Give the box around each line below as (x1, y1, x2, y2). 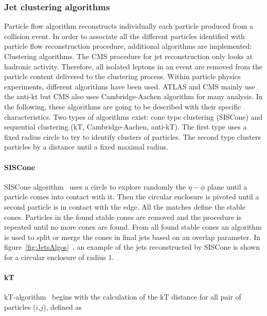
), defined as (43, 301, 82, 312)
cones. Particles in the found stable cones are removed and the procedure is (4, 211, 242, 222)
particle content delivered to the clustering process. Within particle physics (4, 71, 241, 82)
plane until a (207, 181, 247, 192)
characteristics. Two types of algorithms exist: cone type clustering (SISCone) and (4, 111, 263, 122)
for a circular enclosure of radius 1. (4, 251, 114, 262)
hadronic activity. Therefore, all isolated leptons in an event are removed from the (4, 61, 263, 71)
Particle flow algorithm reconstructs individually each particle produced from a (4, 21, 254, 31)
